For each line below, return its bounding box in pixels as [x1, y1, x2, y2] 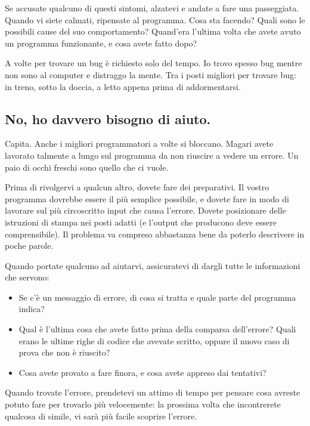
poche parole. [5, 239, 54, 252]
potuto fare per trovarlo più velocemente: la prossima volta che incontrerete [5, 398, 281, 410]
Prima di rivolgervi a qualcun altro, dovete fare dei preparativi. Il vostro [5, 181, 269, 193]
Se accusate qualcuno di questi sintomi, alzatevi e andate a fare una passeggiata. [5, 2, 299, 14]
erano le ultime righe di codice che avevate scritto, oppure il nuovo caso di [18, 334, 290, 347]
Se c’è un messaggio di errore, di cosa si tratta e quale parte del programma [18, 291, 296, 303]
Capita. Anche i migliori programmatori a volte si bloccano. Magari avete [5, 137, 274, 150]
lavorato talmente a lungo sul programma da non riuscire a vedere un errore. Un [5, 149, 299, 161]
